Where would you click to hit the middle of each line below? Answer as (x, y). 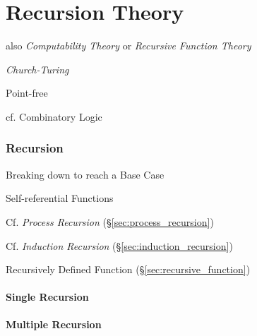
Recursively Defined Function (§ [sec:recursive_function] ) (128, 269)
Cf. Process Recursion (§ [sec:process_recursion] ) (110, 221)
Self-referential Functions (60, 198)
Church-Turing (37, 69)
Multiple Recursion (54, 324)
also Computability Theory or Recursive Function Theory (128, 46)
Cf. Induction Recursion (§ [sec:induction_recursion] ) (119, 245)
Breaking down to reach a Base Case (85, 174)
